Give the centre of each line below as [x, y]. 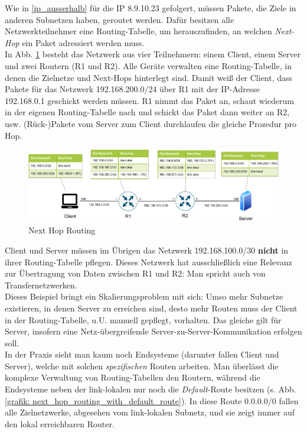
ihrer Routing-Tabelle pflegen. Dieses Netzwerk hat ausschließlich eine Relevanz [148, 262]
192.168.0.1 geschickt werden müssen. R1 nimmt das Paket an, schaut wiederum [150, 100]
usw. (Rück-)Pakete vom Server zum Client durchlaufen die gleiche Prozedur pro [151, 123]
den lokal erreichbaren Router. [60, 423]
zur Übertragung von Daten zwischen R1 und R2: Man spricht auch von [135, 273]
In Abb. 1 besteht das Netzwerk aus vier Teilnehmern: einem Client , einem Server [153, 54]
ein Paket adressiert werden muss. [83, 42]
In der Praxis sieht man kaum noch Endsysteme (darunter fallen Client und [142, 354]
